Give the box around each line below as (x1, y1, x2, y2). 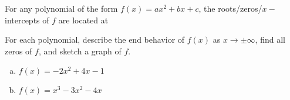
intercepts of (5, 13, 49, 26)
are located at (58, 13, 109, 26)
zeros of (5, 44, 32, 57)
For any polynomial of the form (5, 2, 118, 14)
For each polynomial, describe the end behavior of (5, 33, 185, 46)
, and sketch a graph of (38, 44, 122, 57)
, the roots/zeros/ (198, 2, 262, 14)
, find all (255, 33, 285, 46)
